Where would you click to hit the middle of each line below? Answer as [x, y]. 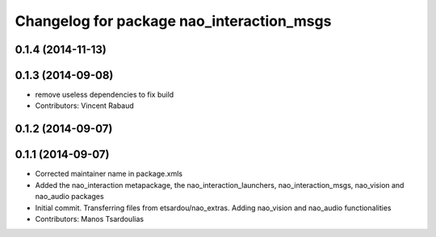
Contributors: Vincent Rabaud [85, 106]
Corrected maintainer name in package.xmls [109, 174]
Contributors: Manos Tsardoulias [90, 218]
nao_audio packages [69, 197]
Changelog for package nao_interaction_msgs [173, 21]
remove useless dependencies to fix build [105, 95]
